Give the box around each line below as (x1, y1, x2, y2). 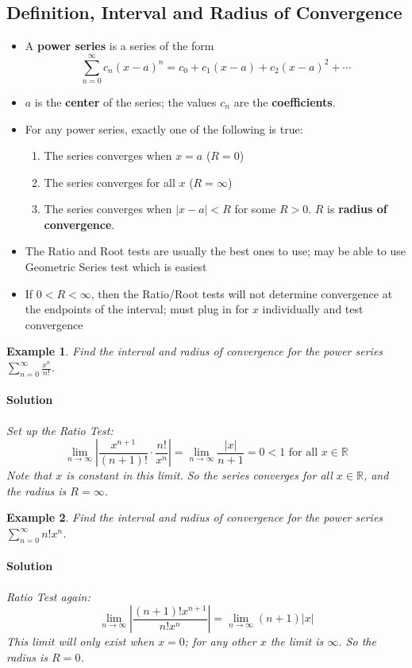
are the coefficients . (233, 93, 336, 110)
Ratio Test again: (6, 588, 90, 604)
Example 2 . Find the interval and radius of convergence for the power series (6, 509, 383, 526)
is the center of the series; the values (34, 93, 217, 110)
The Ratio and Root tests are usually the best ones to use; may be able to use (25, 243, 406, 259)
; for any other (184, 633, 256, 650)
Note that (6, 467, 52, 484)
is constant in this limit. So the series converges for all (66, 467, 333, 484)
